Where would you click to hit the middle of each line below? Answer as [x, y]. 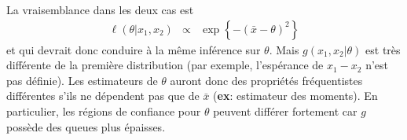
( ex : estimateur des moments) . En [295, 96]
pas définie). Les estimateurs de [82, 80]
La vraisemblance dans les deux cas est [100, 9]
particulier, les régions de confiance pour [104, 111]
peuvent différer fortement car [285, 111]
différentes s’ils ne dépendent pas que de [103, 96]
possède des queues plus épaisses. [86, 126]
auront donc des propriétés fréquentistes [266, 80]
